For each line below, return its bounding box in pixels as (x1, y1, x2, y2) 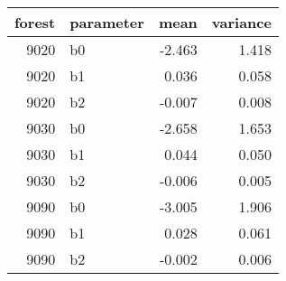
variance (211, 12, 272, 33)
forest (14, 12, 56, 33)
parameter (69, 12, 144, 33)
